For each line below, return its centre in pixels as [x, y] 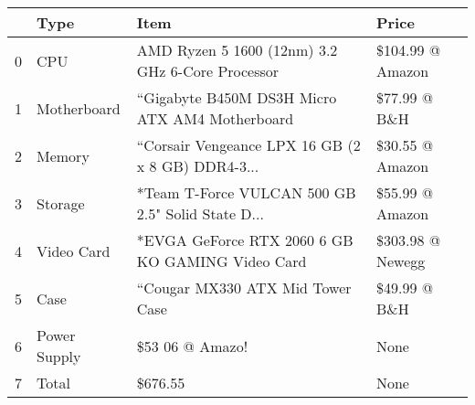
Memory [63, 155]
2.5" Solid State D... [200, 213]
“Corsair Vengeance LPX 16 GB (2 [248, 145]
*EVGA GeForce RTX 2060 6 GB [245, 240]
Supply [59, 356]
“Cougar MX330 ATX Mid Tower [244, 288]
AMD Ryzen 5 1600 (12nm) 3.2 [237, 50]
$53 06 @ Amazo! [192, 346]
